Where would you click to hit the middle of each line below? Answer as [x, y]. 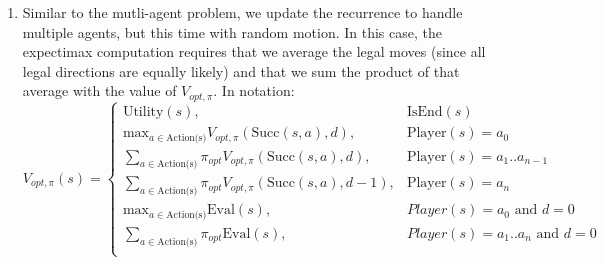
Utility [143, 112]
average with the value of [99, 90]
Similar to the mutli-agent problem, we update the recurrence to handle [242, 12]
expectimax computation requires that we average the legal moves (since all [254, 51]
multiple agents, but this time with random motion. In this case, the [232, 31]
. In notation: [254, 90]
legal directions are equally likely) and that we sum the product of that [241, 70]
